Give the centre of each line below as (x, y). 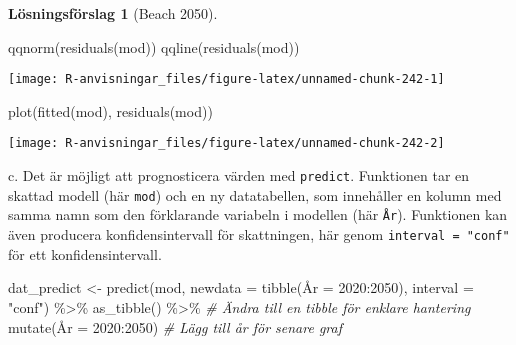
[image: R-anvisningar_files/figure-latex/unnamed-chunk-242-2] (226, 143)
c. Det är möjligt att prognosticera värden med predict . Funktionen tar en (239, 175)
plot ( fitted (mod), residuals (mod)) (110, 110)
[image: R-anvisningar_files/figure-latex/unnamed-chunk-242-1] (226, 79)
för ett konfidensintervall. (85, 253)
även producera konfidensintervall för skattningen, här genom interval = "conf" (259, 234)
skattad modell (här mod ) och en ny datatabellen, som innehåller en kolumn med (255, 194)
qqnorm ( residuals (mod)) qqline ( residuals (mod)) (154, 46)
